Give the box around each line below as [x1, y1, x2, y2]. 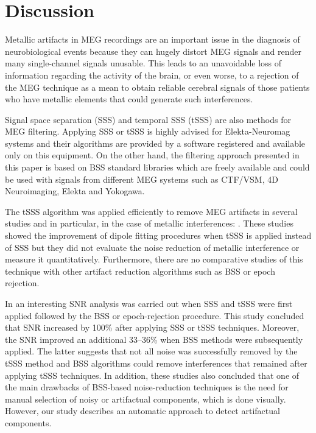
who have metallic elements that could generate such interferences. [5, 93, 253, 105]
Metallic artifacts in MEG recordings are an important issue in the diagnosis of [5, 33, 300, 46]
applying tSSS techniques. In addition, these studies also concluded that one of [5, 368, 300, 381]
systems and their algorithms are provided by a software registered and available [5, 136, 306, 149]
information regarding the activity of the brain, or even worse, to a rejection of [5, 68, 299, 81]
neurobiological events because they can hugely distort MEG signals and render [5, 44, 301, 57]
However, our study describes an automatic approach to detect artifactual [5, 404, 280, 417]
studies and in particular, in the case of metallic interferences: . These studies [5, 217, 293, 230]
